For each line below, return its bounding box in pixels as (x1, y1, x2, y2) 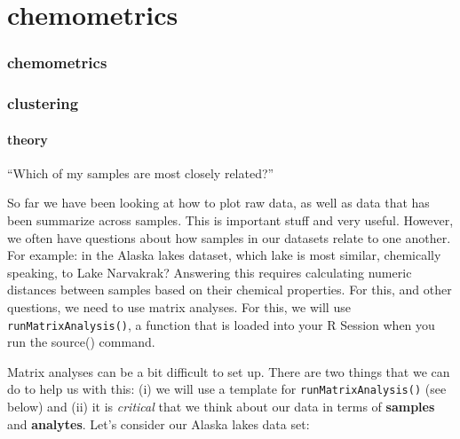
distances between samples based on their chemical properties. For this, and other (7, 280, 452, 299)
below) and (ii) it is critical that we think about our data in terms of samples (7, 397, 435, 416)
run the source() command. (7, 333, 155, 351)
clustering (7, 92, 79, 114)
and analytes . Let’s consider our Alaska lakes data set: (7, 414, 310, 433)
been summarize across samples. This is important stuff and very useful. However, (7, 211, 454, 230)
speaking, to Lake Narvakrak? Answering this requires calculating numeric (7, 263, 412, 281)
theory (7, 129, 48, 148)
